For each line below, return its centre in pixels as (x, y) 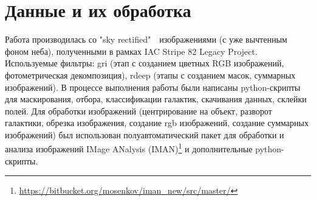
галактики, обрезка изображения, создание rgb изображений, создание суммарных (157, 123)
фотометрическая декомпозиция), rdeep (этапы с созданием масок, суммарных (150, 75)
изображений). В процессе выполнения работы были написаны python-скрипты (153, 87)
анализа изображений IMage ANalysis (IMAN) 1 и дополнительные (129, 148)
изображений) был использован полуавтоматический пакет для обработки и (145, 134)
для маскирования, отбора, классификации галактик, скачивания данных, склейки (156, 99)
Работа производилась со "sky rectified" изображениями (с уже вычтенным (146, 39)
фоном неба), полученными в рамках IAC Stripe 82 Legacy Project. (131, 51)
